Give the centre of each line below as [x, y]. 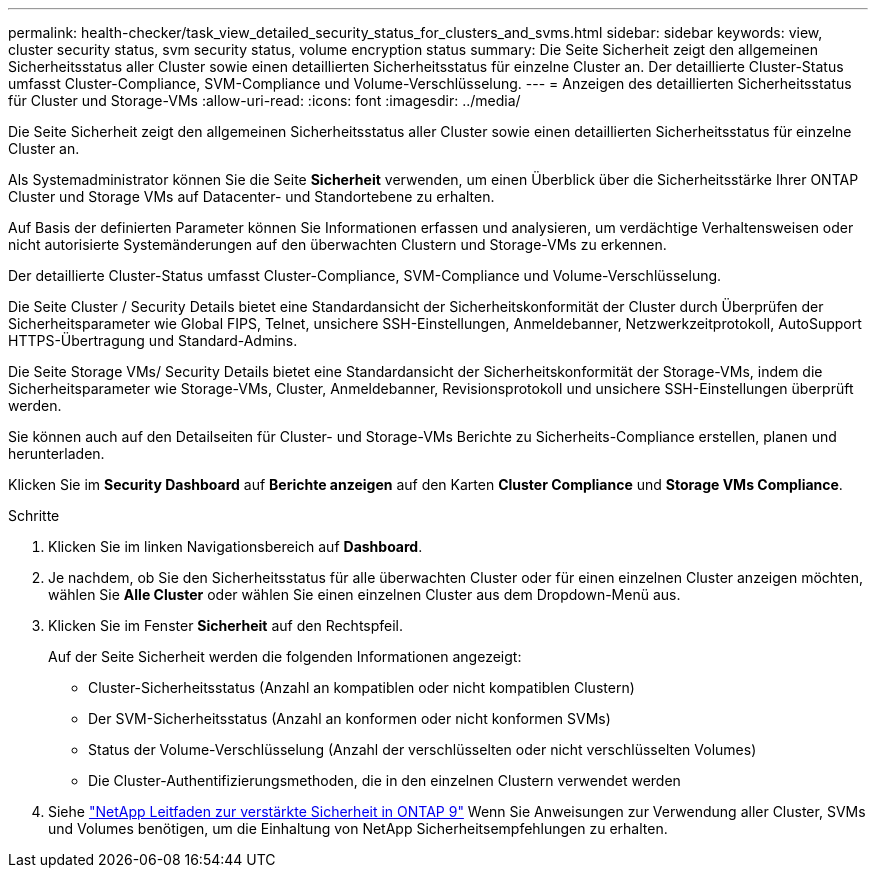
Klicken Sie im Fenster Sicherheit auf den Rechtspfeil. [226, 625]
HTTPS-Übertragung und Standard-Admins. [153, 340]
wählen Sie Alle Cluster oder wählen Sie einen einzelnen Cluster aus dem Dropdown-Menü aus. [364, 594]
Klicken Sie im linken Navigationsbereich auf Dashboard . [235, 546]
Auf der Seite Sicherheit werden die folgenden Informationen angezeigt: [285, 656]
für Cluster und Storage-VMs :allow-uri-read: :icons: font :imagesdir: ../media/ [264, 100]
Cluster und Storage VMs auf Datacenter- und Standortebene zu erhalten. [251, 196]
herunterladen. [56, 453]
